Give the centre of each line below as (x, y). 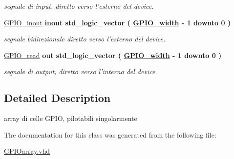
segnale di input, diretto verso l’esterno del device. (79, 6)
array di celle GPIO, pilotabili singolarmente (71, 118)
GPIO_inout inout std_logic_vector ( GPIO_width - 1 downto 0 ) (117, 22)
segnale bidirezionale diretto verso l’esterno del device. (85, 39)
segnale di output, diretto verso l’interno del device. (81, 71)
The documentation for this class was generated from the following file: (110, 134)
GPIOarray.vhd (27, 151)
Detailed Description (57, 98)
